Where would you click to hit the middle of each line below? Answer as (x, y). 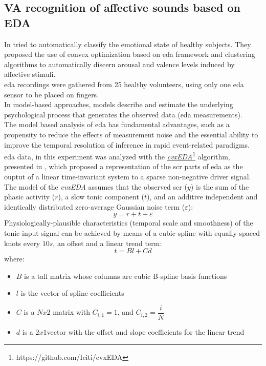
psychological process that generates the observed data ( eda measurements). (123, 114)
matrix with (71, 312)
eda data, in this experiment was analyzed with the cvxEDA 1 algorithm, (117, 156)
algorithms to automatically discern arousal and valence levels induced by (119, 64)
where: (14, 259)
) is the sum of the (220, 186)
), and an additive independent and (202, 197)
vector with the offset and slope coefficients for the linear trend (146, 331)
